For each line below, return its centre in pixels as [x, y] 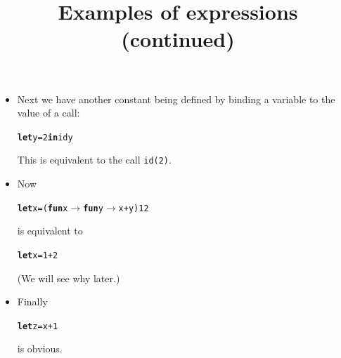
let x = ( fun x [43, 208]
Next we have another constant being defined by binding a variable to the [176, 99]
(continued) [178, 39]
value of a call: [49, 113]
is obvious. [40, 349]
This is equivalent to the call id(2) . [94, 160]
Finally [32, 301]
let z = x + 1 [38, 326]
